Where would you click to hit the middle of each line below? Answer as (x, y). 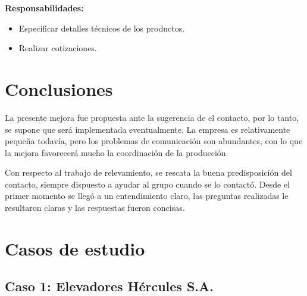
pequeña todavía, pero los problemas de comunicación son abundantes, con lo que (154, 141)
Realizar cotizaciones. (58, 48)
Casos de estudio (75, 248)
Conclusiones (59, 88)
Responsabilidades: (44, 8)
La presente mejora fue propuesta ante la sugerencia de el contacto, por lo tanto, (152, 117)
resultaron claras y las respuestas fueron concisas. (95, 208)
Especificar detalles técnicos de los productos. (102, 28)
